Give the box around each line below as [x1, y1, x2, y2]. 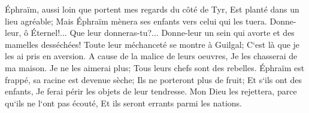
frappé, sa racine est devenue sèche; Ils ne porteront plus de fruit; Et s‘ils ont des [5, 73, 302, 85]
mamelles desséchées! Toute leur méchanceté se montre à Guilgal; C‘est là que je [5, 38, 300, 50]
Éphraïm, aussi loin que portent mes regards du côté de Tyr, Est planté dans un [5, 3, 299, 15]
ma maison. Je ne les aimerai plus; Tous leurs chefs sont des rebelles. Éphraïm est [5, 61, 305, 74]
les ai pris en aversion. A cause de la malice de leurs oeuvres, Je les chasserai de [5, 50, 298, 62]
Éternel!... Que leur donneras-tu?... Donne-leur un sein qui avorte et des [31, 26, 295, 39]
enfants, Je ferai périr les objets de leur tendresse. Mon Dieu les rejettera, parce [5, 85, 297, 97]
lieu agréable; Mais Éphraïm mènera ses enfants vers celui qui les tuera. [5, 14, 267, 27]
